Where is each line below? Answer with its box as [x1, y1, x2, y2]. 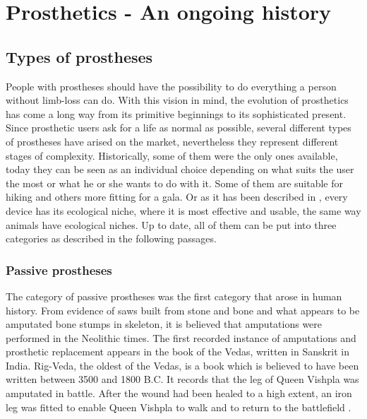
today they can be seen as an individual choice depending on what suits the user [6, 162, 354, 177]
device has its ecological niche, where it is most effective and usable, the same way [6, 203, 361, 218]
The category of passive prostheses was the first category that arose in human [6, 288, 342, 303]
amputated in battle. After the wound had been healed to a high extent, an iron [6, 386, 352, 401]
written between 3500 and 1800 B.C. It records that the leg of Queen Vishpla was [6, 372, 359, 386]
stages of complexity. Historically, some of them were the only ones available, [6, 148, 338, 163]
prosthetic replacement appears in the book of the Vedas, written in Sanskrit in [6, 344, 350, 359]
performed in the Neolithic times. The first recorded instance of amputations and [6, 330, 356, 345]
